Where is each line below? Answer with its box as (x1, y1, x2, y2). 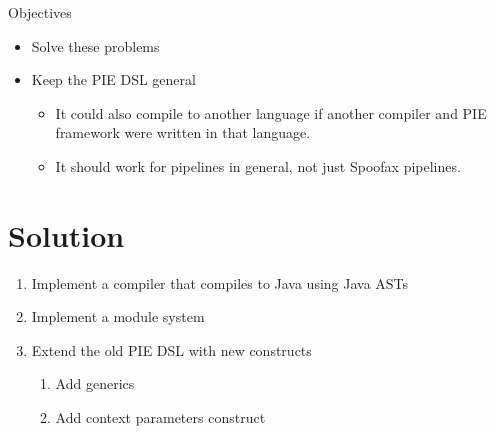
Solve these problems (31, 35, 160, 56)
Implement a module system (31, 306, 205, 327)
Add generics (55, 373, 135, 394)
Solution (8, 214, 125, 255)
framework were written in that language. (55, 122, 311, 143)
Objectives (8, 2, 72, 22)
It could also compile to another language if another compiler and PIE (55, 102, 487, 123)
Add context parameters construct (55, 407, 266, 428)
